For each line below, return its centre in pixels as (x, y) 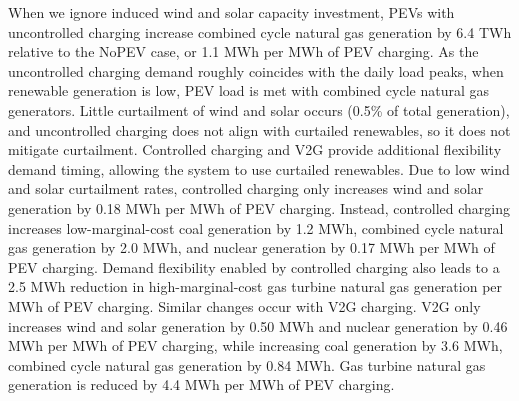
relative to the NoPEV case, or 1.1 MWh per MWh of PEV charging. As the (243, 51)
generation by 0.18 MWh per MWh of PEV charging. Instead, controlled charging (259, 207)
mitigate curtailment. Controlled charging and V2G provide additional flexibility (255, 149)
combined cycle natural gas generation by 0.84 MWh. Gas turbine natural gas (247, 364)
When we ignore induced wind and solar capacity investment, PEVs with (231, 12)
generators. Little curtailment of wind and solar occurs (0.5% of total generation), (259, 109)
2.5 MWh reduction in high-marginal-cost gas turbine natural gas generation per (255, 286)
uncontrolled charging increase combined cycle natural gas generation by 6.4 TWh (260, 31)
